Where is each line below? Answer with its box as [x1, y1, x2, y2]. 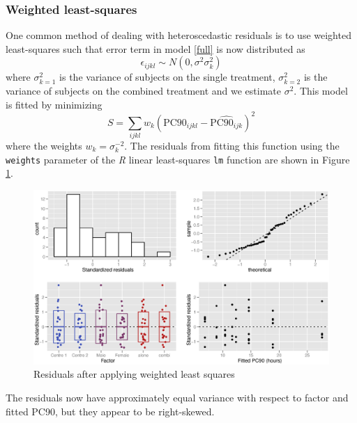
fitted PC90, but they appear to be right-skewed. [6, 404, 215, 418]
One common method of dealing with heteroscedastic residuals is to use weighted [6, 28, 351, 42]
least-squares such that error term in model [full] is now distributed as [6, 41, 305, 56]
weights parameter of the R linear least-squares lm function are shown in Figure [6, 152, 350, 166]
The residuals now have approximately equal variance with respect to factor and [6, 390, 349, 404]
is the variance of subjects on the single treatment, [59, 70, 275, 84]
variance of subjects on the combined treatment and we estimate [6, 83, 281, 97]
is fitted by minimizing [6, 97, 102, 111]
